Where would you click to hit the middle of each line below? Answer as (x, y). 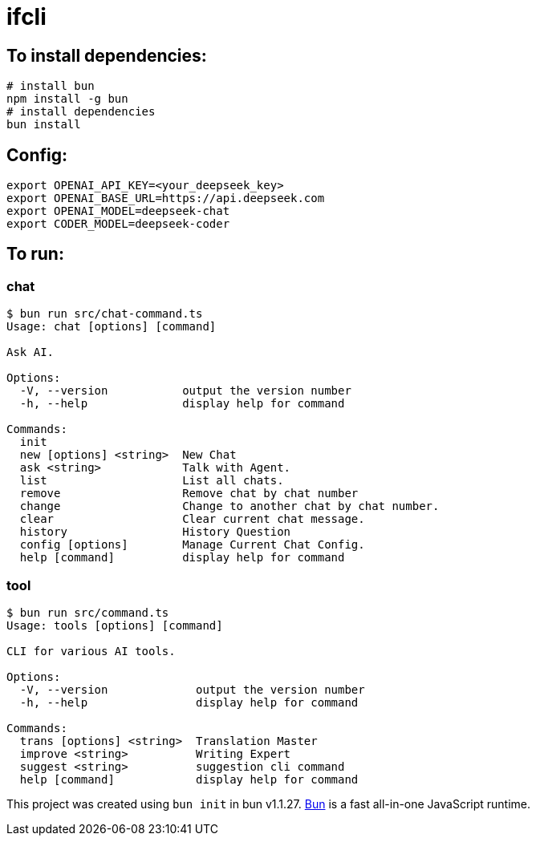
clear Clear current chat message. (192, 519)
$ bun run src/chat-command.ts (105, 314)
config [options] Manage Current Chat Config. (192, 545)
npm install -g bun (67, 99)
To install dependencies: (107, 55)
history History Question (155, 532)
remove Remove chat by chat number (189, 494)
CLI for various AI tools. (91, 651)
